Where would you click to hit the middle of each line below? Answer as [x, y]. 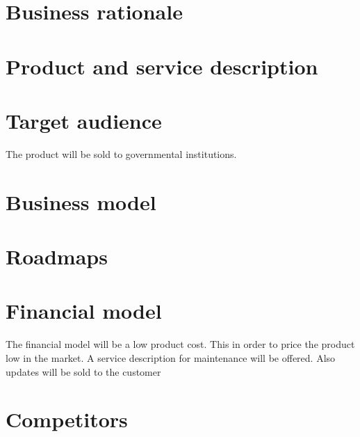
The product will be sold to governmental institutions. [121, 153]
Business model [81, 201]
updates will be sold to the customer [83, 371]
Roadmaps [57, 256]
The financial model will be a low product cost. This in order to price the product [180, 344]
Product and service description [162, 66]
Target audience [84, 120]
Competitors [67, 419]
